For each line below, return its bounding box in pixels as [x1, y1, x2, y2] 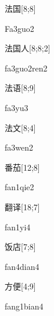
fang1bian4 [5, 299, 44, 312]
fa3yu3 [5, 101, 28, 113]
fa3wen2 [5, 141, 33, 154]
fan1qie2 [5, 181, 34, 193]
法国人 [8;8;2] [5, 42, 51, 54]
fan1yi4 [5, 220, 31, 233]
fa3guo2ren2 [5, 61, 48, 74]
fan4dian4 [5, 260, 39, 272]
